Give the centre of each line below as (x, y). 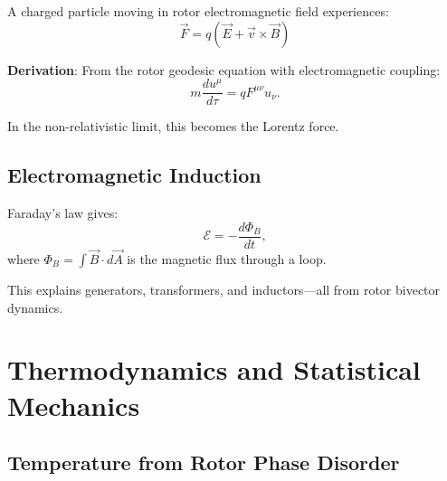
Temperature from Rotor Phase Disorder (204, 462)
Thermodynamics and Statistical (214, 369)
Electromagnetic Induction (134, 175)
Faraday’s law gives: (63, 213)
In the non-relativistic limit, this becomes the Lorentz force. (173, 126)
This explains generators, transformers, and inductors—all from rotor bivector (224, 289)
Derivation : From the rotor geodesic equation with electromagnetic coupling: (224, 69)
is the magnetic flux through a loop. (227, 259)
